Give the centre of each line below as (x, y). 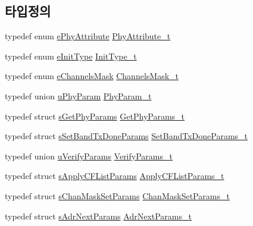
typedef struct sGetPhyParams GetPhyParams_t (95, 116)
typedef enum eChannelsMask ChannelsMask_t (92, 76)
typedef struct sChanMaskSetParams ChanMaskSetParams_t (117, 195)
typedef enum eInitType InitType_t (71, 56)
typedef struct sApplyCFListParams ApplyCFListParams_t (115, 176)
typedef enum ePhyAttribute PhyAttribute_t (88, 36)
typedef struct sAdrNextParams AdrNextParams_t (98, 216)
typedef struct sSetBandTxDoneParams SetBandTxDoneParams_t (127, 136)
